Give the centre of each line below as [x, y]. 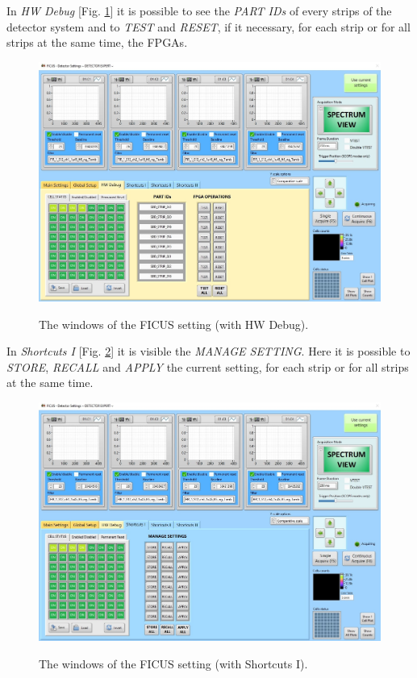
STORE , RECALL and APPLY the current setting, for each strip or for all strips [208, 366]
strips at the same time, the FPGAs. [97, 42]
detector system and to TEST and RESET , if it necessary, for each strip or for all [208, 26]
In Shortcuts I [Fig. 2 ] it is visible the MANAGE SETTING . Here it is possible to [208, 351]
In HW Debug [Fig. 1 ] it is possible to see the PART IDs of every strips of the [199, 10]
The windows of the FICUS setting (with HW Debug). [174, 324]
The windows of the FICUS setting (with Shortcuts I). [173, 663]
